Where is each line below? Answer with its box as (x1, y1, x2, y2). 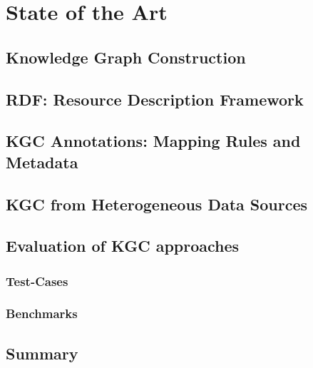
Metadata (6, 150, 78, 173)
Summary (6, 342, 78, 364)
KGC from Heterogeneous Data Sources (6, 193, 308, 215)
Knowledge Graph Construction (6, 46, 246, 68)
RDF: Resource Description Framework (6, 88, 304, 110)
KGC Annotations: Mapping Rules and (6, 130, 301, 152)
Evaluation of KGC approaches (6, 235, 240, 257)
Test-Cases (6, 272, 68, 290)
